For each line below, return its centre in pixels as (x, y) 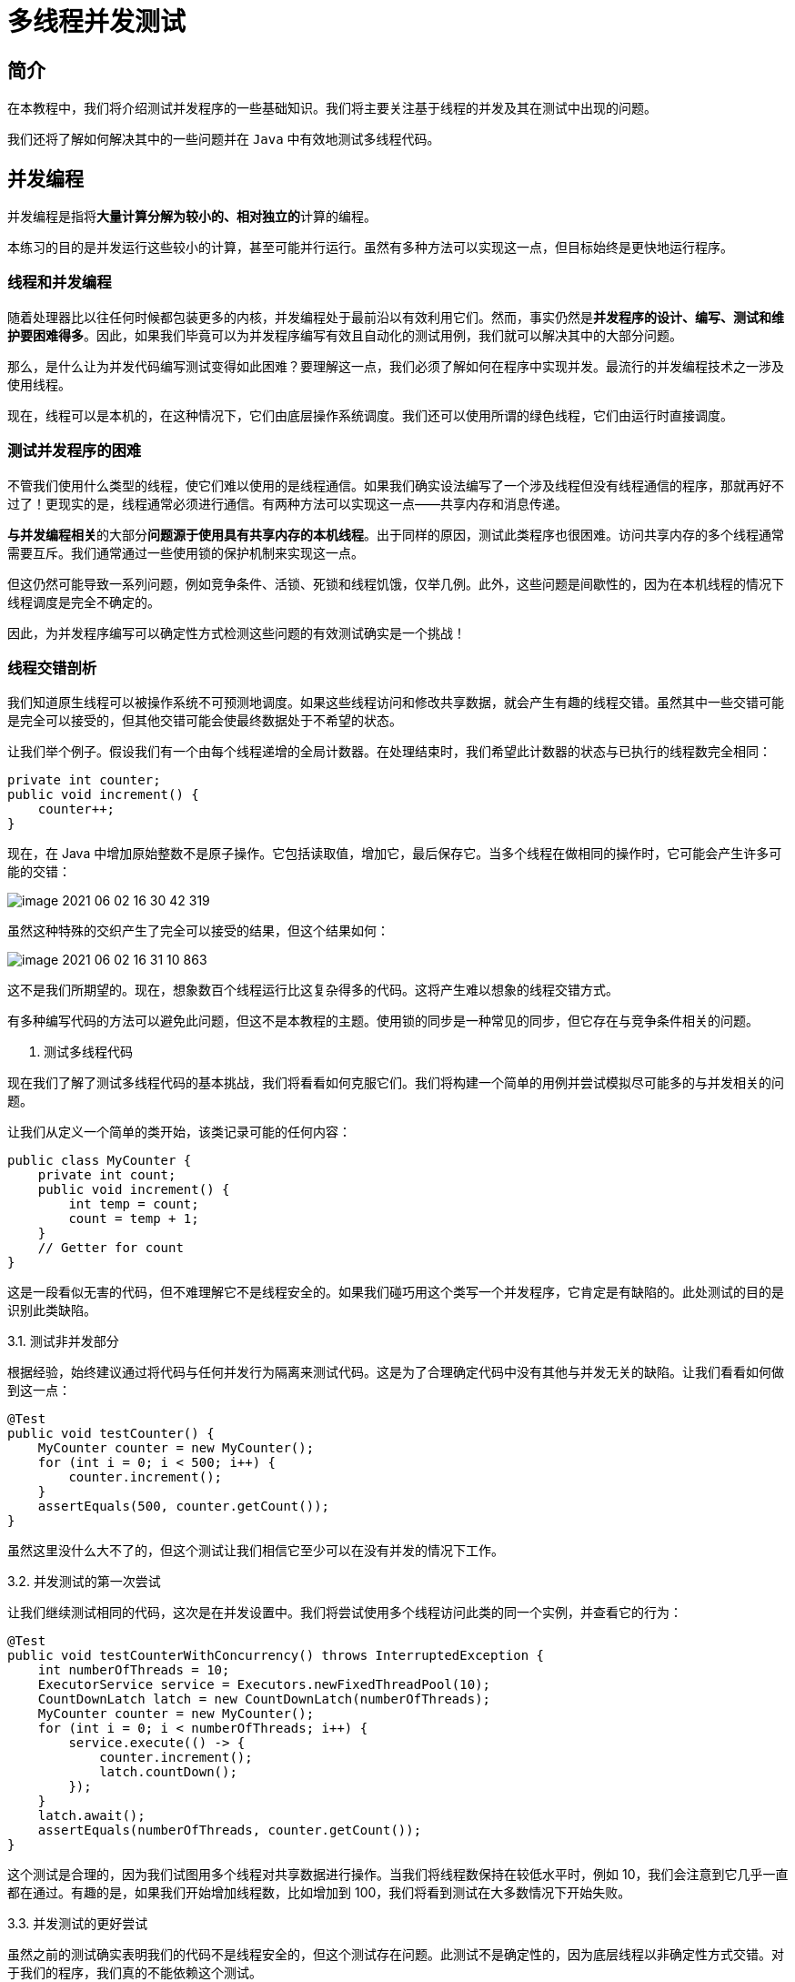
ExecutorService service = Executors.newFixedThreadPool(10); (264, 1685)
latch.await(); (91, 1816)
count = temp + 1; (134, 1219)
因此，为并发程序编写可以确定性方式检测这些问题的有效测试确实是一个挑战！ (236, 632)
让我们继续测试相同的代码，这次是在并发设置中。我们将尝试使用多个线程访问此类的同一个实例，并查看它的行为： (345, 1613)
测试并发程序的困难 (75, 451)
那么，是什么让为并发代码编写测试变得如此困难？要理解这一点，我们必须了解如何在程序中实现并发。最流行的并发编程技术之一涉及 (396, 366)
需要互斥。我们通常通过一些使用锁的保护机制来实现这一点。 (186, 552)
